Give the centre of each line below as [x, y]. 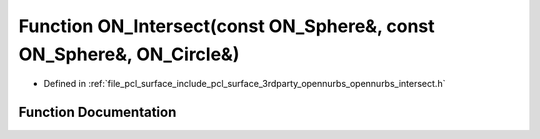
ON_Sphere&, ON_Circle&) [129, 54]
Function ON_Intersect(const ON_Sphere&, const [226, 26]
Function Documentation [97, 112]
